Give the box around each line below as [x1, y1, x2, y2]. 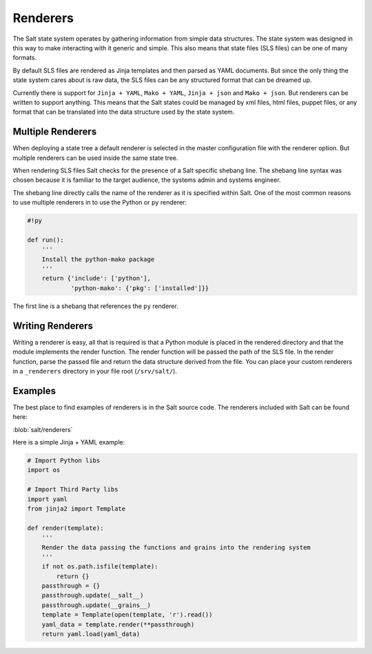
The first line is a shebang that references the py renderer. [12, 302, 178, 310]
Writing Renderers [12, 320, 93, 331]
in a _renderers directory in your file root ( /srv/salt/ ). [12, 367, 177, 375]
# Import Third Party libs [27, 486, 118, 493]
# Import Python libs [27, 456, 101, 464]
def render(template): [27, 524, 104, 532]
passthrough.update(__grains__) [41, 601, 152, 609]
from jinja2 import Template [27, 504, 126, 513]
